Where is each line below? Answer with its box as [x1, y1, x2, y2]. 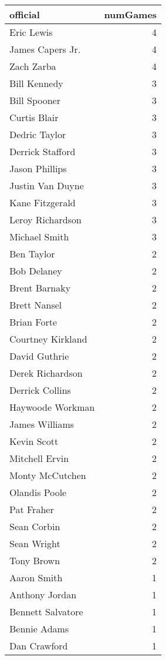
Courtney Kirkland [9, 332, 87, 346]
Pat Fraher [9, 502, 54, 516]
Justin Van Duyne [9, 179, 84, 192]
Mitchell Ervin [9, 451, 69, 465]
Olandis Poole [9, 485, 67, 499]
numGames [104, 8, 157, 21]
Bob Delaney [9, 264, 62, 277]
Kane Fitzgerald [9, 196, 76, 209]
